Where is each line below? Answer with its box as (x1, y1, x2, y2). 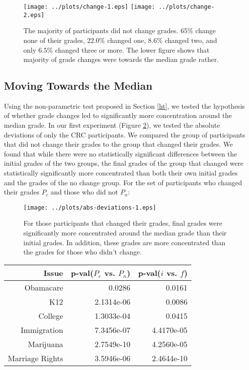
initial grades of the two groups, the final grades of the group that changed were (4, 158, 244, 168)
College (38, 310, 63, 321)
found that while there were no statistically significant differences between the (4, 148, 237, 158)
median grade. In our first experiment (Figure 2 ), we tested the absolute (4, 120, 220, 130)
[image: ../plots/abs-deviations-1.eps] (23, 204, 157, 211)
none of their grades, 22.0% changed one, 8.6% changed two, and (23, 35, 217, 45)
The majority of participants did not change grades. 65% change (23, 25, 216, 36)
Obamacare (24, 281, 63, 293)
